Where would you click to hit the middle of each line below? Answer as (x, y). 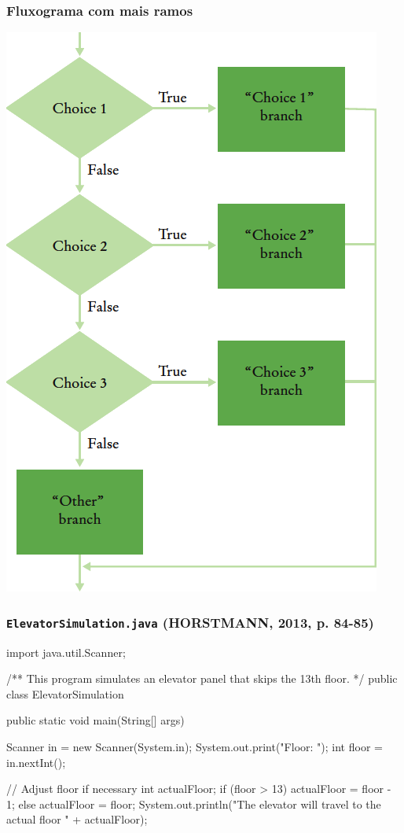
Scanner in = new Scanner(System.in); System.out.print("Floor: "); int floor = (195, 746)
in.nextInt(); (36, 762)
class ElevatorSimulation (65, 693)
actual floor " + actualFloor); (77, 819)
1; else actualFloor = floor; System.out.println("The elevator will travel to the (194, 804)
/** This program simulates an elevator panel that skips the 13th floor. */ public (202, 678)
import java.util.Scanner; (66, 652)
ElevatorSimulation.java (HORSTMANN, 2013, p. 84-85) (190, 622)
